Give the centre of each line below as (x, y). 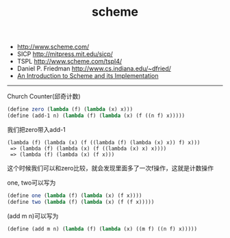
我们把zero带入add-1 (37, 129)
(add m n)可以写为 (33, 215)
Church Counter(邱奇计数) (44, 96)
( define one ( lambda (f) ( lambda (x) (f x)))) (75, 196)
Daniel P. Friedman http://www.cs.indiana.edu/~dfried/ (94, 68)
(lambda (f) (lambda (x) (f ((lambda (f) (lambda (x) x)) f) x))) (104, 142)
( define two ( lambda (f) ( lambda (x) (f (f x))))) (81, 202)
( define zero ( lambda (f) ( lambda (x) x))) (70, 109)
